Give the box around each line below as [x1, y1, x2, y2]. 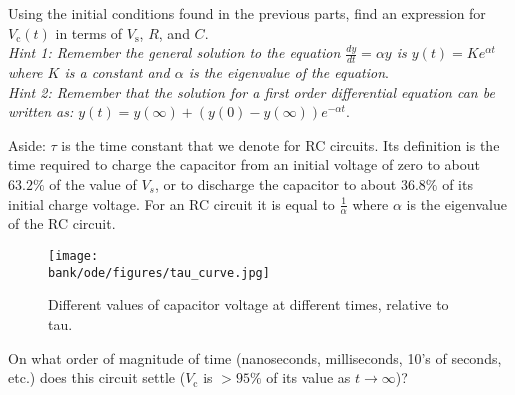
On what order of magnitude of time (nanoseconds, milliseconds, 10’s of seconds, [8, 347, 502, 368]
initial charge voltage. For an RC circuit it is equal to [8, 193, 335, 214]
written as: [8, 101, 74, 122]
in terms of [55, 22, 123, 43]
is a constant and [64, 62, 170, 83]
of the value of [49, 173, 137, 194]
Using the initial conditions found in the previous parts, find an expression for [8, 3, 486, 23]
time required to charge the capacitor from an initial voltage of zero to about [8, 154, 480, 175]
